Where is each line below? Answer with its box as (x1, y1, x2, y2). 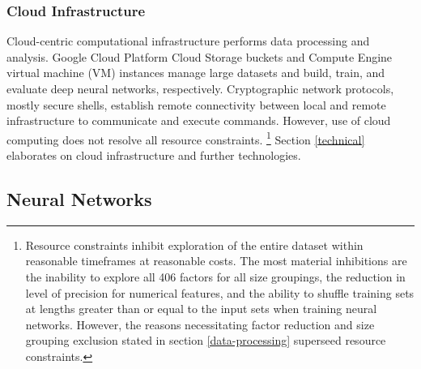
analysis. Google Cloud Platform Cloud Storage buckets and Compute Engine (6, 48, 393, 65)
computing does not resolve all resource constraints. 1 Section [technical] (6, 128, 365, 148)
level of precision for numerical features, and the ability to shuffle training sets (25, 284, 415, 301)
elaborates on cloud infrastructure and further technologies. (6, 147, 301, 164)
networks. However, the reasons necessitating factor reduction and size (25, 315, 375, 333)
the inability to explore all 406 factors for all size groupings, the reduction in (25, 268, 406, 285)
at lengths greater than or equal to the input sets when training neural (25, 300, 377, 317)
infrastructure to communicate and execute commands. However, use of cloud (6, 112, 391, 129)
